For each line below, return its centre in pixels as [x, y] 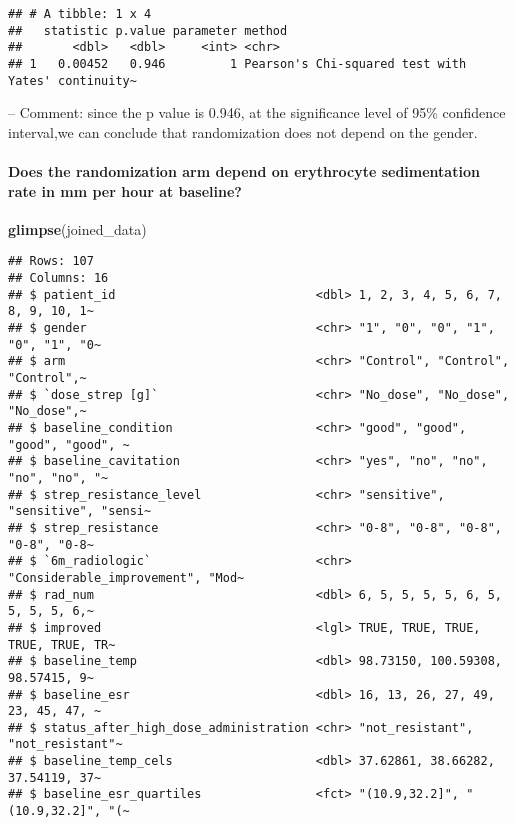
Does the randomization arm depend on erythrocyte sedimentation [244, 171]
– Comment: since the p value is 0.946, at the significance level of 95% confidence [257, 112]
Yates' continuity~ [72, 80]
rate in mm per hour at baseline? [125, 190]
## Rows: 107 [51, 261]
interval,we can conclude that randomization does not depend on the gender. [243, 131]
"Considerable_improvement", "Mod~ [126, 577]
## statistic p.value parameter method [148, 30]
